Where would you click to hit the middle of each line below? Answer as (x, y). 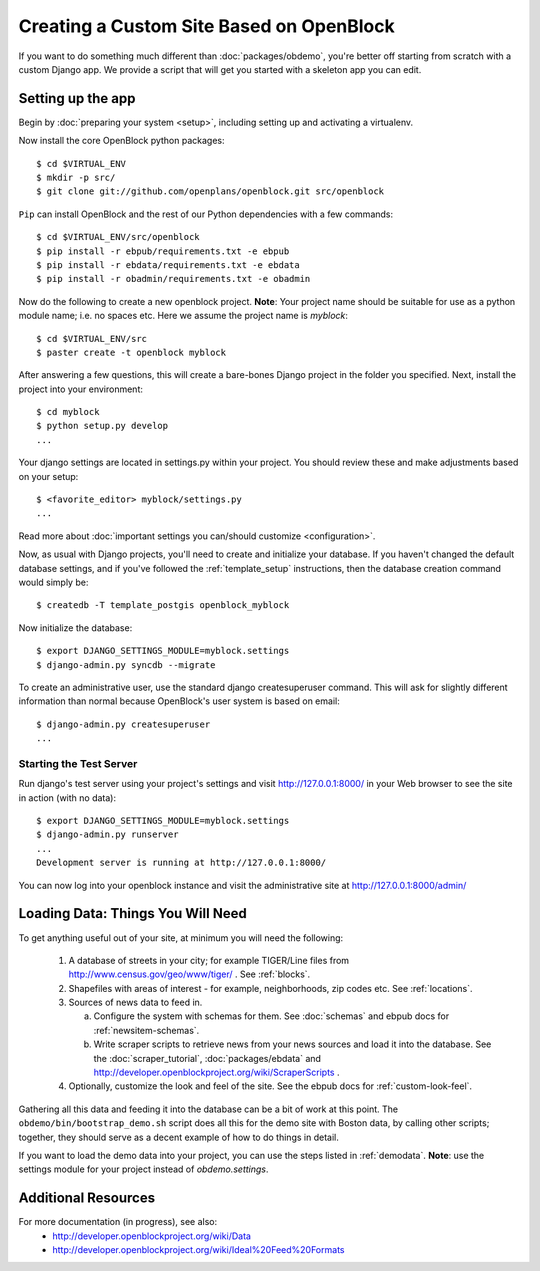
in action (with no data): (67, 797)
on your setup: (48, 476)
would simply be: (53, 582)
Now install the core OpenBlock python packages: (121, 141)
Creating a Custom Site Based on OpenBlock (206, 26)
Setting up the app (77, 98)
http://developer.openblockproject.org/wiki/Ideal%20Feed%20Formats (198, 1250)
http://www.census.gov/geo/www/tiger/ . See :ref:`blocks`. (189, 974)
